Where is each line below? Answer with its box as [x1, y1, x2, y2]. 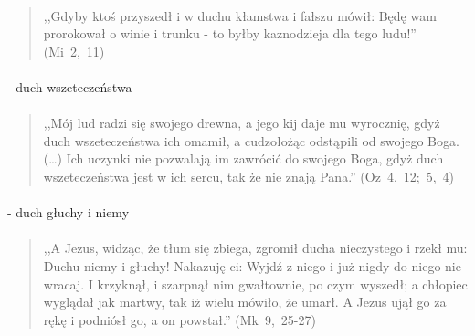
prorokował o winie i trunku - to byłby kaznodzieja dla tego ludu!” [43, 24, 417, 43]
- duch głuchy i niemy [7, 203, 130, 222]
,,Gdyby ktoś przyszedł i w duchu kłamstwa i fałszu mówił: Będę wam [43, 5, 437, 25]
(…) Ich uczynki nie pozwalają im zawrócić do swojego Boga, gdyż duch [43, 149, 444, 168]
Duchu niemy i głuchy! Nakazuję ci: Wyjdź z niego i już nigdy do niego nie [43, 256, 461, 275]
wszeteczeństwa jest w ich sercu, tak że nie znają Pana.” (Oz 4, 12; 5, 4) [43, 166, 455, 185]
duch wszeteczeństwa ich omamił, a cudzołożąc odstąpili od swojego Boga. [43, 131, 459, 150]
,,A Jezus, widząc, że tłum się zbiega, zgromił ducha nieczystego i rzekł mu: [43, 238, 468, 257]
